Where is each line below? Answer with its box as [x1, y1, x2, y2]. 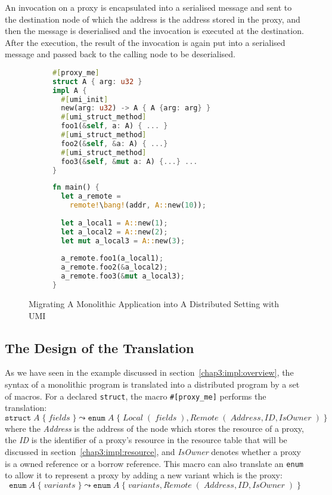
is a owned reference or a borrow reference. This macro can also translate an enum [5, 457, 303, 469]
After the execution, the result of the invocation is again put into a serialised [5, 36, 286, 48]
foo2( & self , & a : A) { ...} [61, 139, 168, 148]
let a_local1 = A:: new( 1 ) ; [61, 218, 168, 227]
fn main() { [52, 183, 100, 192]
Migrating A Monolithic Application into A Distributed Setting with [29, 297, 280, 310]
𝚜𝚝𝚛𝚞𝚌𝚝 [5, 413, 32, 422]
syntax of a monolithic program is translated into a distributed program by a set [5, 378, 300, 390]
